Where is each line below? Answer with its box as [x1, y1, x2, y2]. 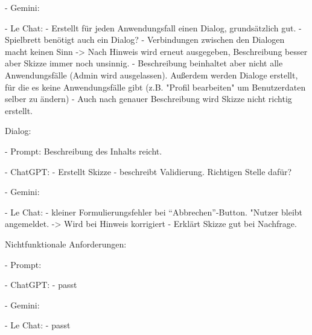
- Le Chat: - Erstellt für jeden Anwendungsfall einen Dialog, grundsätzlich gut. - [5, 21, 302, 34]
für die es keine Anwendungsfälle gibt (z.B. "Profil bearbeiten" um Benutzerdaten [5, 80, 306, 93]
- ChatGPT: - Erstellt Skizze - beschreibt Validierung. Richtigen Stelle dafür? [5, 165, 292, 177]
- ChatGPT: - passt [5, 278, 77, 291]
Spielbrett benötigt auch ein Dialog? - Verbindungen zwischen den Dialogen [5, 33, 285, 46]
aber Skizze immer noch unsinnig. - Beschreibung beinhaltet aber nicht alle [5, 57, 283, 69]
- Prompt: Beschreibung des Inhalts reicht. [5, 144, 162, 157]
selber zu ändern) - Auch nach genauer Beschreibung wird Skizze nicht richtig [5, 92, 292, 105]
